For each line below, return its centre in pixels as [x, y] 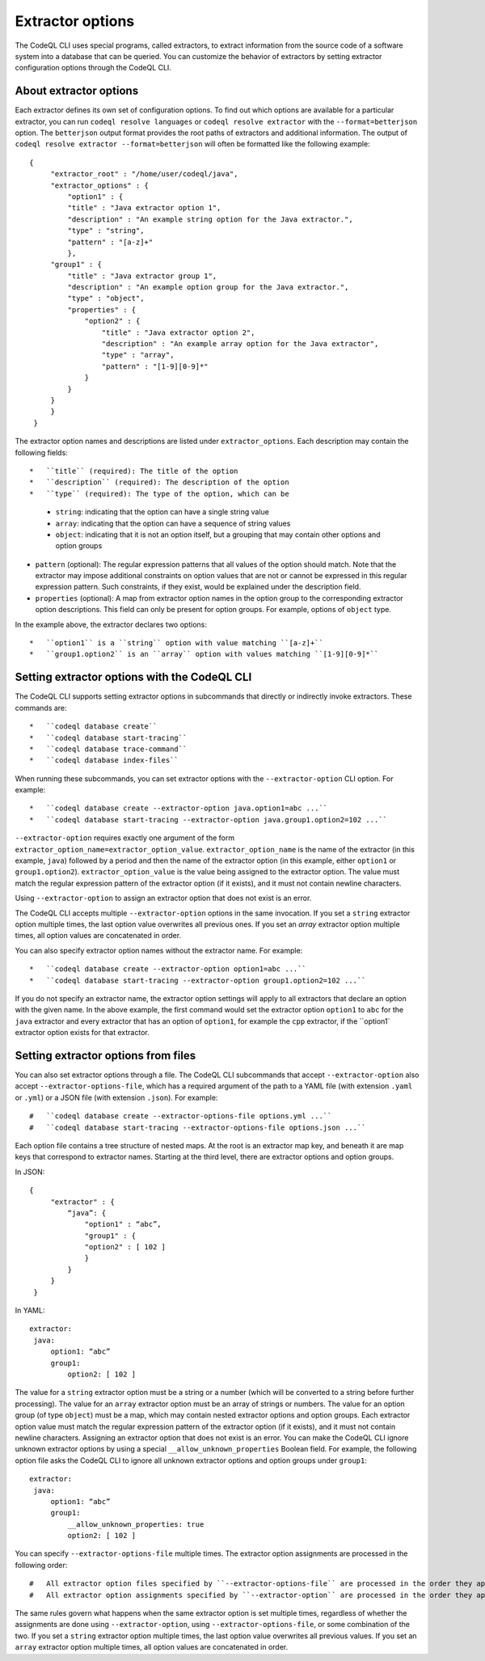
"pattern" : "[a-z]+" [110, 242]
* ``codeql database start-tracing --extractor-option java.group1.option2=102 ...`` [209, 820]
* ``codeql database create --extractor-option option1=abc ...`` [168, 969]
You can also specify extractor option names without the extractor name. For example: [159, 950]
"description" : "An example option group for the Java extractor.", [208, 287]
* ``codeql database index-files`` [104, 761]
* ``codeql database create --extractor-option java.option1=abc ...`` [179, 808]
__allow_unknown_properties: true [136, 1524]
